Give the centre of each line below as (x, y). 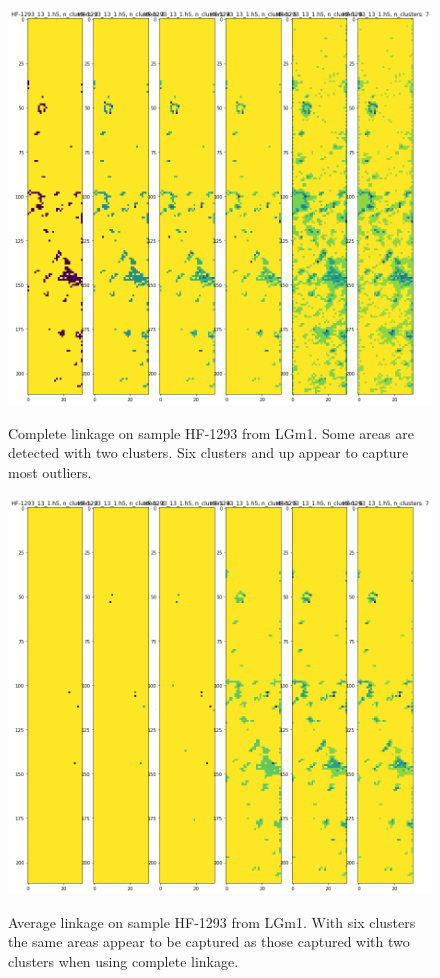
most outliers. (50, 472)
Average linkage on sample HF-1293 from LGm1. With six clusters (212, 921)
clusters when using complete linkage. (123, 960)
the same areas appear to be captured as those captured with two (209, 941)
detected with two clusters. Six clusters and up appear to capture (208, 452)
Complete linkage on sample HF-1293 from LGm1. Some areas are (211, 432)
